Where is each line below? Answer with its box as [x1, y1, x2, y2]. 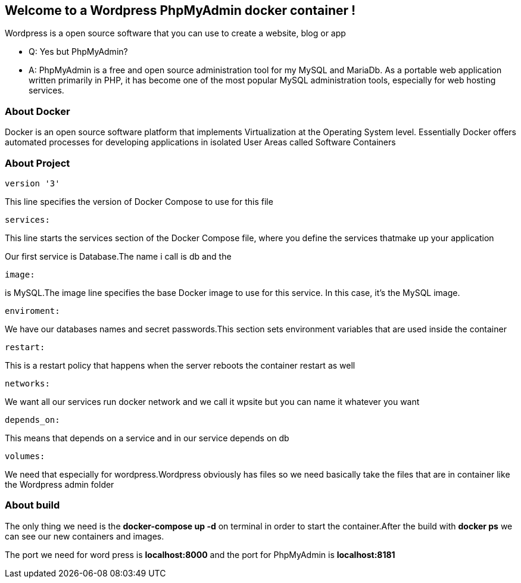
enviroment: [5, 305, 60, 316]
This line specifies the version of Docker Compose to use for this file [5, 196, 273, 207]
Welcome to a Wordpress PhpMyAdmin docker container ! [5, 3, 356, 18]
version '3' [5, 178, 60, 188]
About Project [5, 157, 70, 169]
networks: [5, 378, 50, 388]
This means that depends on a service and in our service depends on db [5, 432, 289, 443]
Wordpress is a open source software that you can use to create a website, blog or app [5, 28, 346, 39]
